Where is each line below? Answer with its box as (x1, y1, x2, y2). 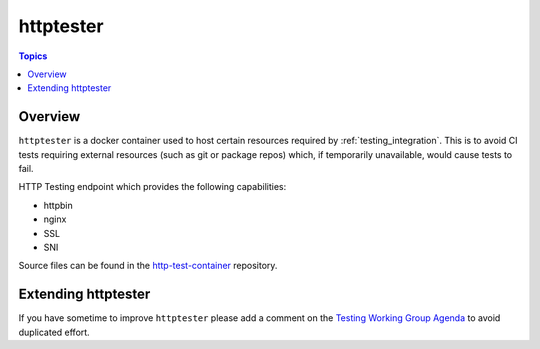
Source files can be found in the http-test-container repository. (18, 260, 278, 272)
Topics (18, 50, 48, 62)
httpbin (43, 199, 74, 211)
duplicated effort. (18, 326, 90, 338)
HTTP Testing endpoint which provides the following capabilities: (18, 181, 287, 193)
